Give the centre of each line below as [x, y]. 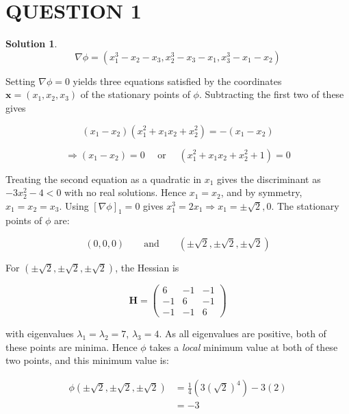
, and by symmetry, [261, 192]
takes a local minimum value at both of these [244, 346]
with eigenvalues [40, 333]
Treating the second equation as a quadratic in [104, 179]
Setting [21, 81]
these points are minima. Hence [72, 346]
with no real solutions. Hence [125, 192]
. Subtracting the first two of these [271, 94]
